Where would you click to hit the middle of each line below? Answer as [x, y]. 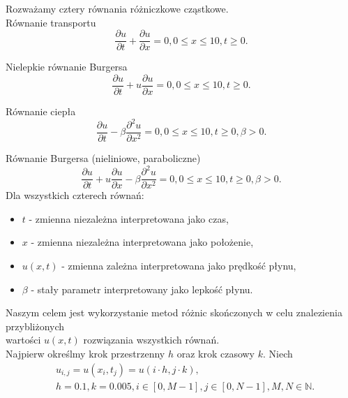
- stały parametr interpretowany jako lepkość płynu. [142, 289]
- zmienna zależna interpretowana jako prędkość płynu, [179, 265]
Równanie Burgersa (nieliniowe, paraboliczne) [103, 158]
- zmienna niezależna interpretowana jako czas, [129, 218]
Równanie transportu [51, 22]
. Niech [278, 353]
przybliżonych [35, 326]
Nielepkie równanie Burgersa [67, 67]
